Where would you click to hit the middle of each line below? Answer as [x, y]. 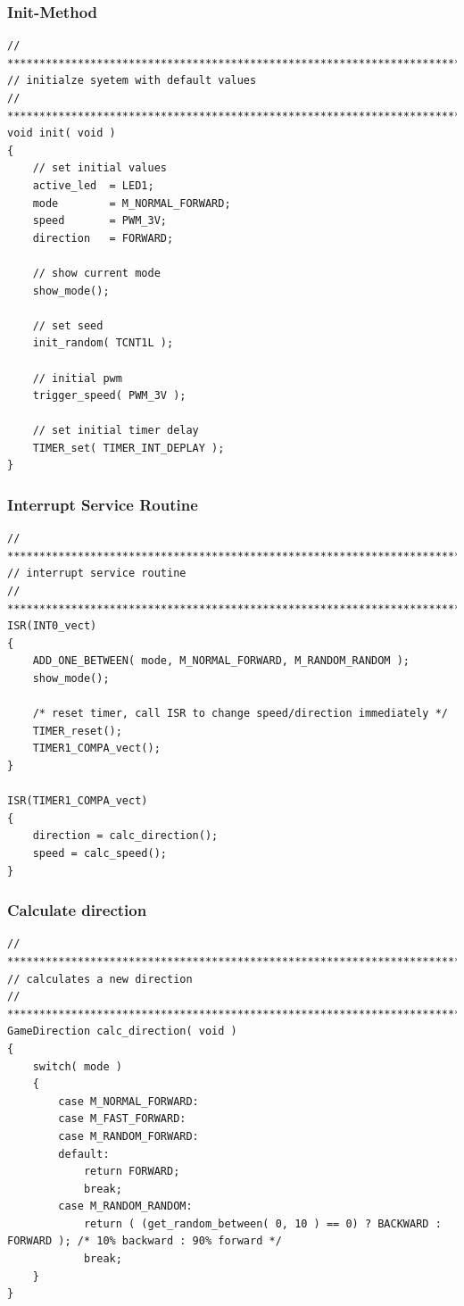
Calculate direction [77, 910]
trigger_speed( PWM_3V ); [109, 396]
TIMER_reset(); [77, 731]
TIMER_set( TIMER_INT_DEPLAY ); [128, 448]
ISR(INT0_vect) [52, 626]
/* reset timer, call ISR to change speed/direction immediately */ [240, 714]
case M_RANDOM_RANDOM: [125, 1206]
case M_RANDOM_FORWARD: [128, 1136]
